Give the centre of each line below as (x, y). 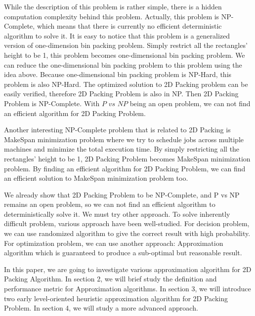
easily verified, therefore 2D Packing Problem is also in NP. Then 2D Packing (121, 94)
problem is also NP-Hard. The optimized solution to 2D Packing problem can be (126, 84)
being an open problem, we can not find (190, 103)
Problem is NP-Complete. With (52, 103)
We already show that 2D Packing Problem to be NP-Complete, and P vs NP (122, 194)
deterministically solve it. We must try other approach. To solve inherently (117, 214)
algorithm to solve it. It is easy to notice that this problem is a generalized (117, 35)
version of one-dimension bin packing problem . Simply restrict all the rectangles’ (126, 45)
